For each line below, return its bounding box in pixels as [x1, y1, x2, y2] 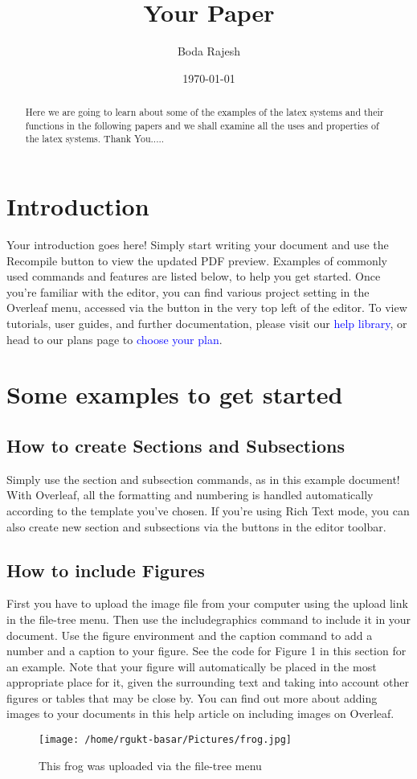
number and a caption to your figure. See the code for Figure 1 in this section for [6, 642, 407, 659]
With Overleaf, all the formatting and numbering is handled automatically [6, 486, 374, 503]
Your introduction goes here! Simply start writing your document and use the [6, 236, 389, 253]
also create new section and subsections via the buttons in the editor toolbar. [6, 518, 386, 535]
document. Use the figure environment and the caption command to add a [6, 626, 373, 643]
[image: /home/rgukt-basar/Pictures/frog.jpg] [39, 734, 292, 746]
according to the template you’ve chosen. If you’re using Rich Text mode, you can [6, 502, 410, 519]
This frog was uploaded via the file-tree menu [39, 756, 262, 773]
